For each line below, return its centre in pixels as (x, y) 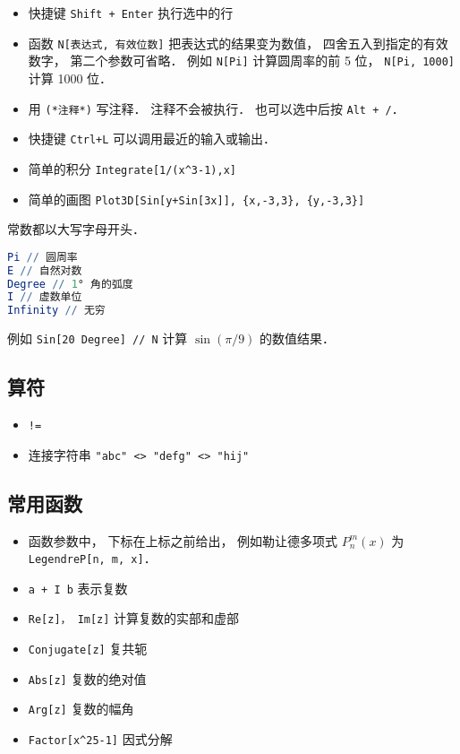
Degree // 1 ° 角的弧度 (70, 284)
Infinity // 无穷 (56, 311)
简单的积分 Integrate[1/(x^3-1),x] (132, 168)
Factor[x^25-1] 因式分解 (100, 739)
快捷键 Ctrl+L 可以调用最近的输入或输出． (152, 139)
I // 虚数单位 (45, 297)
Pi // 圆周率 (43, 257)
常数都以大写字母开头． (76, 229)
